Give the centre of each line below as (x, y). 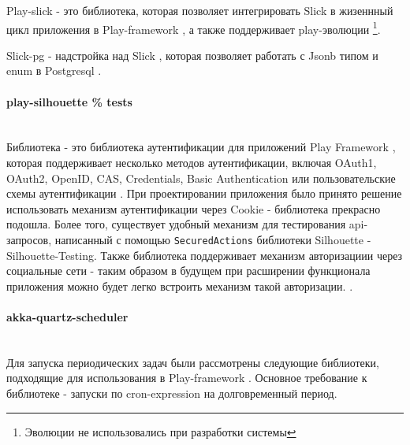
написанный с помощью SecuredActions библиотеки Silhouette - (213, 239)
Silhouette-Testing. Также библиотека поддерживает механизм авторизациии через (205, 255)
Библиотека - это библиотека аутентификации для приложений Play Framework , (201, 147)
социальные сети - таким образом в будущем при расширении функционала (188, 271)
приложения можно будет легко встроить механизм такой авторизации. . (180, 286)
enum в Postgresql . (54, 70)
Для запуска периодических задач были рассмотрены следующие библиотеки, (193, 362)
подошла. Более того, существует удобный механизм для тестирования (176, 224)
